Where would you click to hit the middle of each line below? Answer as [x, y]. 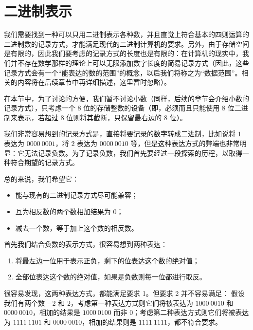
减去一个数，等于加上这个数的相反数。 [77, 228]
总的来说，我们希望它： [41, 178]
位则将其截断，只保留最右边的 [114, 117]
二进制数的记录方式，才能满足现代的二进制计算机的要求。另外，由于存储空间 [126, 44]
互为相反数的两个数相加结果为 [63, 211]
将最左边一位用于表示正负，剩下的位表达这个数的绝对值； [107, 260]
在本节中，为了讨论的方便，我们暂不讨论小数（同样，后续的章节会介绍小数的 [126, 98]
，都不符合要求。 [194, 321]
